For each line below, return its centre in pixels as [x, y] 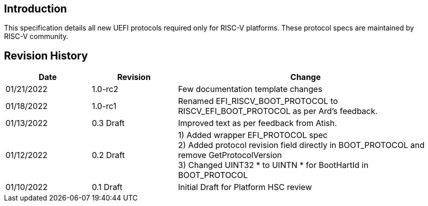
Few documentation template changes [250, 89]
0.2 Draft [108, 155]
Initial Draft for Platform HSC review [245, 187]
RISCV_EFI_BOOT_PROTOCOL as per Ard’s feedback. [278, 111]
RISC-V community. [36, 36]
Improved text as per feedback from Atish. [258, 123]
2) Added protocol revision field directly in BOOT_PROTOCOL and [301, 145]
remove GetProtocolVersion [230, 155]
